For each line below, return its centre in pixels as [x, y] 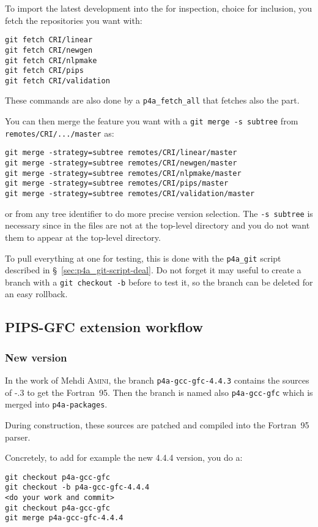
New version [36, 357]
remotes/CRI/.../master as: [60, 133]
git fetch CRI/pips [44, 71]
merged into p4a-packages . [56, 404]
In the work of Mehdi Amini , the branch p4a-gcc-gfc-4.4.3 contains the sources [157, 380]
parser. [18, 437]
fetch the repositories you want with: [74, 20]
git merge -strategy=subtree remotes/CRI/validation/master [130, 194]
